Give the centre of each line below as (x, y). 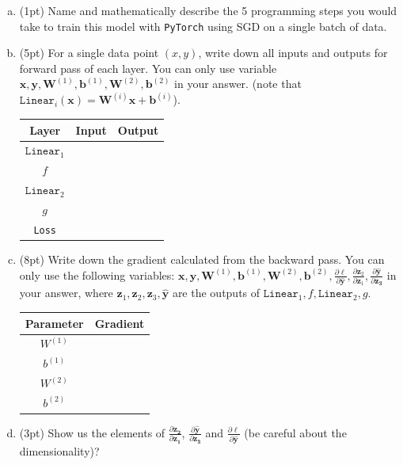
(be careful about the (295, 432)
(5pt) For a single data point (89, 53)
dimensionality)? (59, 450)
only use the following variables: (97, 274)
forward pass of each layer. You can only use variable (148, 68)
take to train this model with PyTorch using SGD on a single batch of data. (203, 26)
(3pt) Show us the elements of (92, 432)
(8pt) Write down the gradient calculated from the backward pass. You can (202, 259)
